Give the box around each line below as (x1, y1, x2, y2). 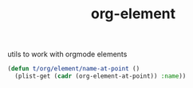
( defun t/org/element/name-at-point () (7, 65, 140, 73)
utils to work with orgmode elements (7, 49, 128, 59)
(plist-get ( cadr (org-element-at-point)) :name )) (14, 72, 187, 80)
